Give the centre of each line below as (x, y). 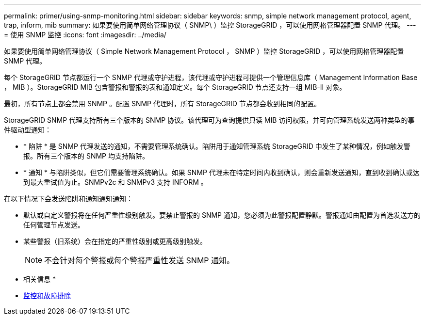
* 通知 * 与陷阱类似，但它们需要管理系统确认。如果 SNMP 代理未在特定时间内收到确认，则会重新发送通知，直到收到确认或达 (221, 172)
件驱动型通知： (28, 130)
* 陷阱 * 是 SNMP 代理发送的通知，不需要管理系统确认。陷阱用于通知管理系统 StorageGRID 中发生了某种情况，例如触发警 (217, 146)
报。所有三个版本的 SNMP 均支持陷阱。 (86, 156)
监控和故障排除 (47, 295)
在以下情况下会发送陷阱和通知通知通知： (68, 199)
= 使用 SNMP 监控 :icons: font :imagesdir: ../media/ (85, 35)
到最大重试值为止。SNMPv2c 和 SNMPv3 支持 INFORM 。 (115, 182)
